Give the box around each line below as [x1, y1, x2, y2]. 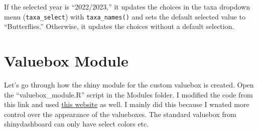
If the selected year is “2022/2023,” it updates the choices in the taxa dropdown [4, 1, 250, 11]
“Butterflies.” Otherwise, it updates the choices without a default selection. [4, 21, 234, 31]
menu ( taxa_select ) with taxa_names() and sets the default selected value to [4, 11, 246, 21]
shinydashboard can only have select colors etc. [4, 118, 149, 129]
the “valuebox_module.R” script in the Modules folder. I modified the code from [4, 89, 253, 99]
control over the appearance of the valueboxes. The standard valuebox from [4, 108, 236, 119]
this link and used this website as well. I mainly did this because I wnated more [4, 99, 249, 109]
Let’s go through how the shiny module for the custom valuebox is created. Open [4, 79, 254, 89]
